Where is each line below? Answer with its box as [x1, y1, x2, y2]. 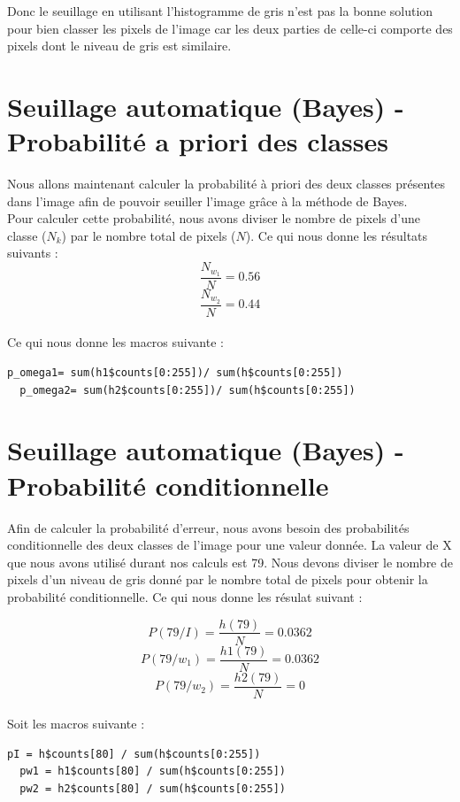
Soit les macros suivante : [7, 714, 145, 733]
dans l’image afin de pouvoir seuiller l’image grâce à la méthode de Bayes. [7, 191, 408, 210]
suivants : [7, 243, 58, 262]
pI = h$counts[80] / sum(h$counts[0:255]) [7, 747, 261, 760]
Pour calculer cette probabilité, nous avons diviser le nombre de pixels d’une [7, 209, 420, 227]
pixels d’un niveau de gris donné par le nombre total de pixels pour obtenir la [7, 570, 428, 589]
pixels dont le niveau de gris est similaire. [7, 36, 232, 55]
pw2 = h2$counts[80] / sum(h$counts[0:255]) [19, 783, 286, 796]
